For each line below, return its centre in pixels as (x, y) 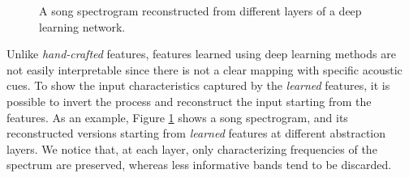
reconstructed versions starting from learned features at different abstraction (196, 133)
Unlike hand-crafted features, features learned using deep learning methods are (201, 54)
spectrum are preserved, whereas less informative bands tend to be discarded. (199, 165)
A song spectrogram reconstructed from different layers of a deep (200, 11)
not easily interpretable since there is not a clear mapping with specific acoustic (204, 69)
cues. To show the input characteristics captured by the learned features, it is (198, 85)
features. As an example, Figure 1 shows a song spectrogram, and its (177, 117)
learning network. (82, 26)
